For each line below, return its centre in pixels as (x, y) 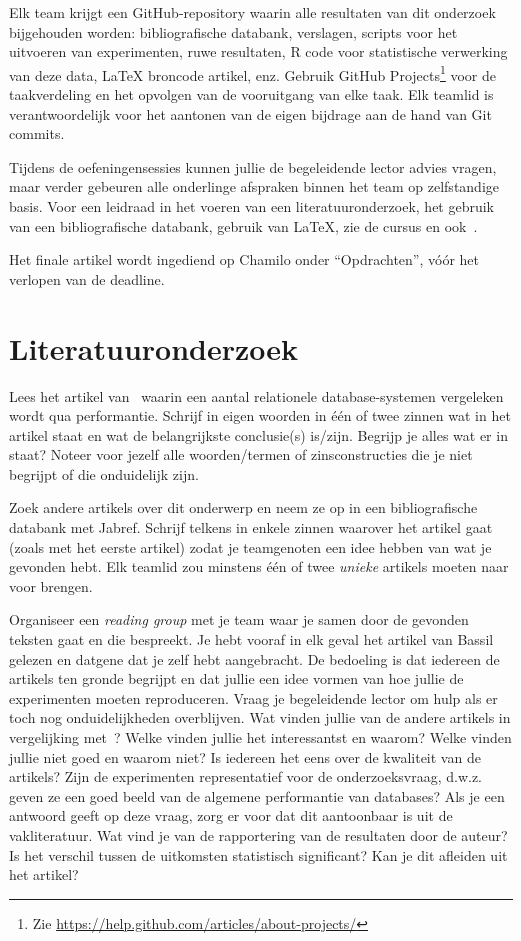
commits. (37, 133)
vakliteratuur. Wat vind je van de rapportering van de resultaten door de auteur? (258, 834)
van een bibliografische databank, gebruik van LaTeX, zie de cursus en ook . (243, 225)
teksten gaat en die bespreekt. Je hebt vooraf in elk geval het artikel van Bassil (251, 639)
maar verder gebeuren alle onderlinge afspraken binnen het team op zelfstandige (254, 186)
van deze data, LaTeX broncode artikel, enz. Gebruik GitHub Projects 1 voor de (253, 73)
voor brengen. (51, 585)
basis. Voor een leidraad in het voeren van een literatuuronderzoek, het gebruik (252, 206)
